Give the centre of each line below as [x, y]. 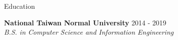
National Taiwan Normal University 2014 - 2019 [85, 22]
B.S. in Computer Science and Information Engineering [89, 32]
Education [20, 6]
